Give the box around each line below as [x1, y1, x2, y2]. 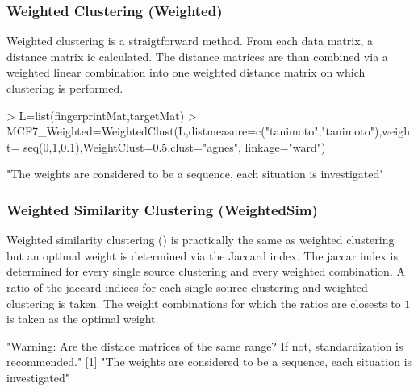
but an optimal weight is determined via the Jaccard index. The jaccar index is [6, 247, 399, 264]
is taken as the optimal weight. [6, 310, 159, 327]
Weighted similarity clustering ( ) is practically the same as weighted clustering [6, 231, 395, 248]
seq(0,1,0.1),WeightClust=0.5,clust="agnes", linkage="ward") [23, 138, 326, 155]
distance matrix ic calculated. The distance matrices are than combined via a [6, 48, 388, 64]
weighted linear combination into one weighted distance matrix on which [6, 64, 366, 81]
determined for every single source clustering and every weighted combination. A [6, 263, 405, 280]
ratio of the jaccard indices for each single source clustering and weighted [6, 278, 368, 295]
